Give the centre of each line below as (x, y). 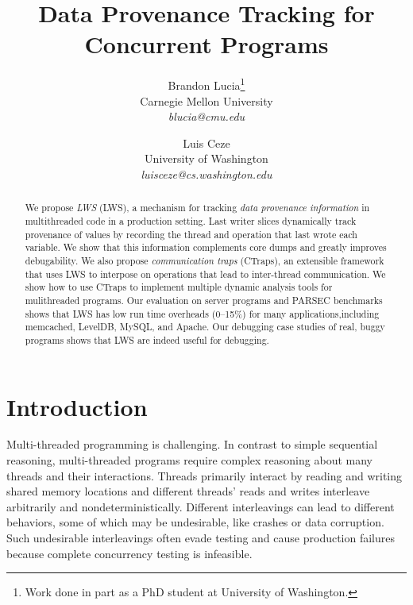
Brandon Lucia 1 (206, 84)
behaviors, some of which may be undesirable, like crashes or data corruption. (195, 522)
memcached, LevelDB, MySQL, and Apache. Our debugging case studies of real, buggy (205, 327)
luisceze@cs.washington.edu (206, 173)
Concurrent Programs (206, 44)
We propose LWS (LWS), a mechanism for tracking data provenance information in (197, 208)
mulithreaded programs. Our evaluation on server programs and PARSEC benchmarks (204, 300)
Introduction (77, 406)
